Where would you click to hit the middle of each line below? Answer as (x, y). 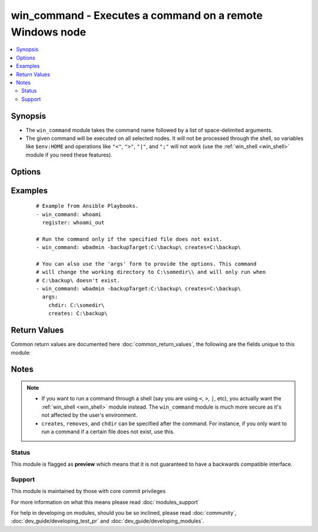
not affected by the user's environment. (90, 415)
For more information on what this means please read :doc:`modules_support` (105, 502)
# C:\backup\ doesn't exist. (78, 280)
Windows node (49, 32)
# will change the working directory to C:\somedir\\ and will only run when (151, 272)
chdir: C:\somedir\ (76, 305)
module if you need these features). (69, 155)
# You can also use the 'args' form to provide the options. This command (146, 264)
